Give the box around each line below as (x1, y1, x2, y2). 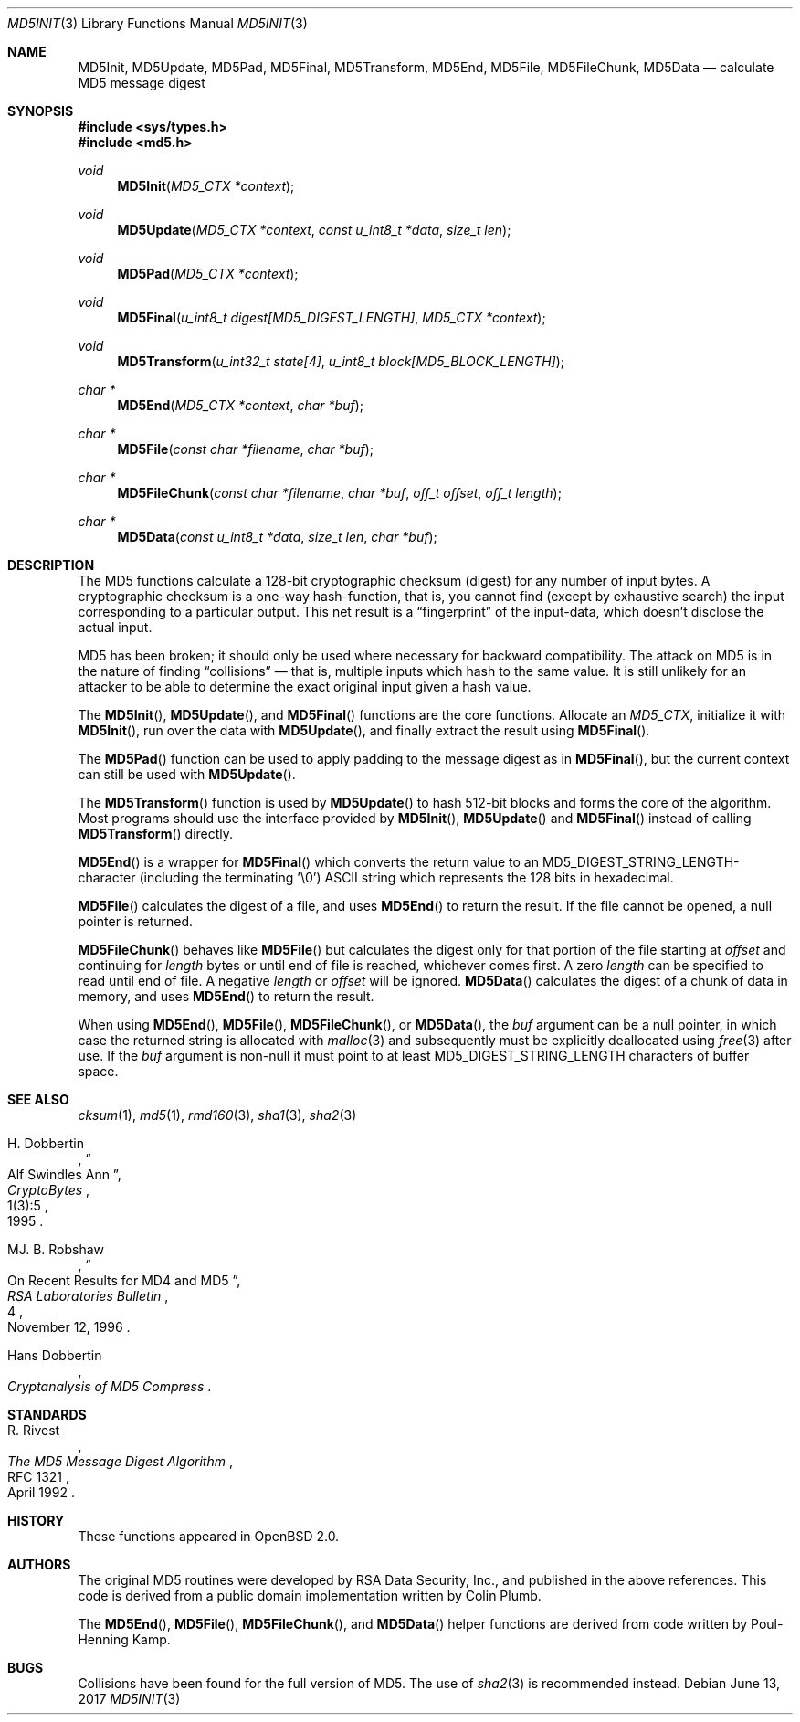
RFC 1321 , (7, 1469, 69, 1484)
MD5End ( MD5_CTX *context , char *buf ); (117, 397, 363, 413)
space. (78, 1063, 119, 1079)
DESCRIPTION (7, 557, 95, 573)
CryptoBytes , (7, 1182, 90, 1198)
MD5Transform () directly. (78, 826, 234, 841)
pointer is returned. (78, 914, 194, 929)
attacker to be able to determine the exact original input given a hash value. (78, 679, 532, 694)
